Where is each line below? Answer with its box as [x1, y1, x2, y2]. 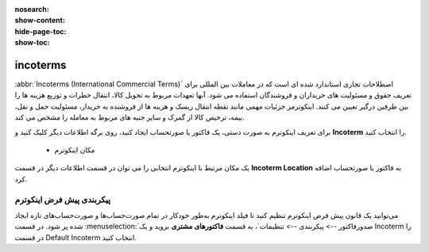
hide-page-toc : [14, 26, 67, 36]
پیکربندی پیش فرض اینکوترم [14, 194, 111, 205]
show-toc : [14, 38, 50, 48]
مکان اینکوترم [54, 145, 95, 155]
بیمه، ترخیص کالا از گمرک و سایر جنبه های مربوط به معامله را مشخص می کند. [14, 113, 245, 122]
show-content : [14, 16, 65, 25]
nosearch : [14, 5, 49, 13]
